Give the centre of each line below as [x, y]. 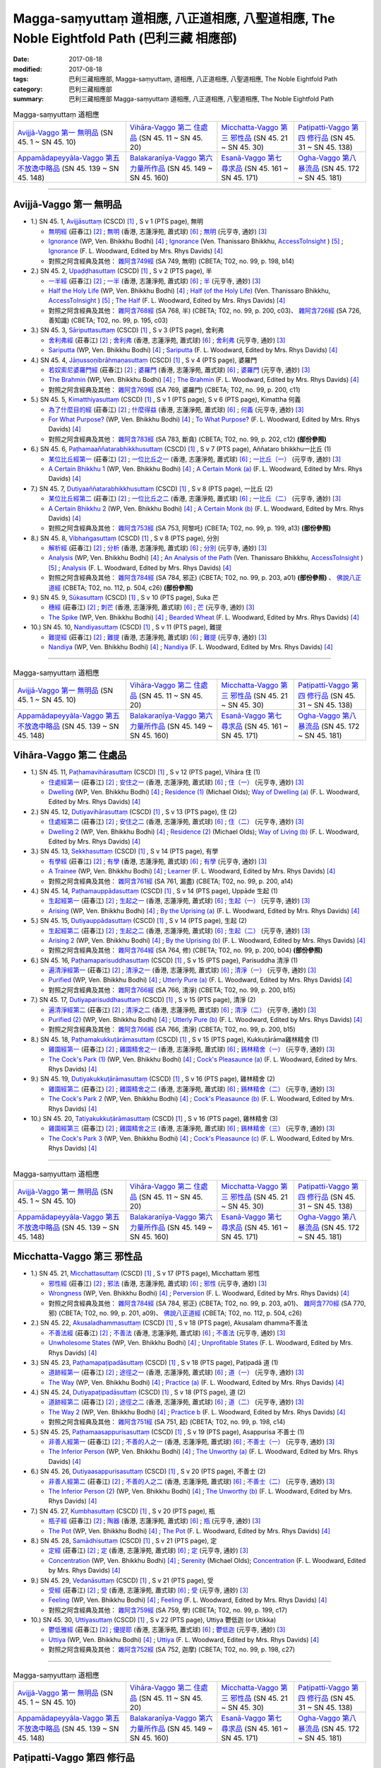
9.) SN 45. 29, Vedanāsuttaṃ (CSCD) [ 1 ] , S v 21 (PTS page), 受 [122, 1580]
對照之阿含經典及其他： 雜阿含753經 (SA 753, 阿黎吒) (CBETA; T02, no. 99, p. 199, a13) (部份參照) [190, 528]
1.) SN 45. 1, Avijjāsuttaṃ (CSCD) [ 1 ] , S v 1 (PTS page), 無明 [117, 221]
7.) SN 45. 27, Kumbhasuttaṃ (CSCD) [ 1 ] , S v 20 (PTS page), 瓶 [123, 1511]
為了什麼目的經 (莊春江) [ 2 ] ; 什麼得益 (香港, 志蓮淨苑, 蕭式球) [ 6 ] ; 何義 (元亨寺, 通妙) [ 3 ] [176, 409]
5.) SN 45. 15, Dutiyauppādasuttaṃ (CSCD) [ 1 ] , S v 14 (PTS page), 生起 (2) [139, 921]
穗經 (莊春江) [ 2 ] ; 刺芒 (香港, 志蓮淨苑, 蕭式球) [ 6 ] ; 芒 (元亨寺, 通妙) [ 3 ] [151, 607]
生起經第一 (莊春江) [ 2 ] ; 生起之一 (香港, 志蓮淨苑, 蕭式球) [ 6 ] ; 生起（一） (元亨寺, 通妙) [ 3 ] [179, 901]
